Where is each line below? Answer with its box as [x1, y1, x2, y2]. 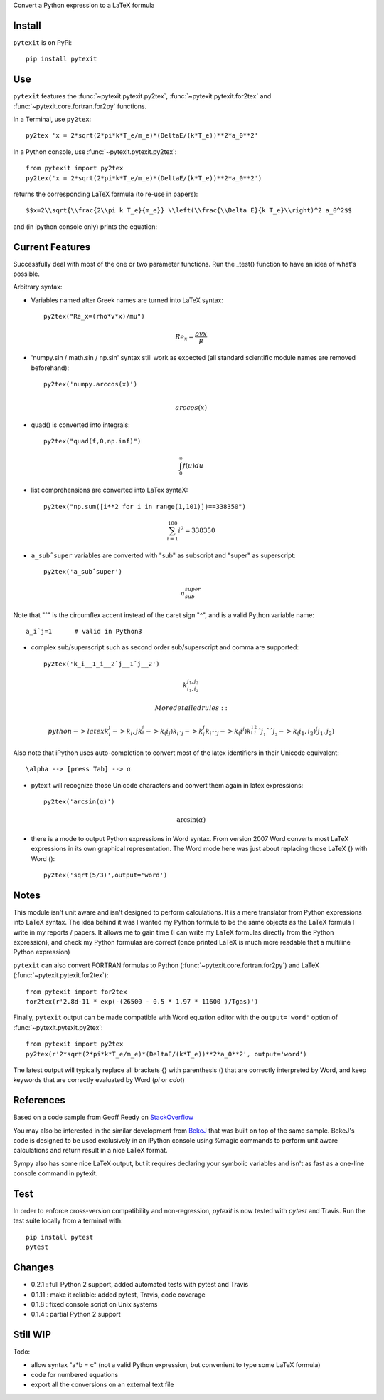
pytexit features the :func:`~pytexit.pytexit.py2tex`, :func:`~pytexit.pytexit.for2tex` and [13, 92, 272, 101]
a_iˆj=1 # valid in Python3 [26, 627, 142, 635]
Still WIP [13, 1329, 51, 1341]
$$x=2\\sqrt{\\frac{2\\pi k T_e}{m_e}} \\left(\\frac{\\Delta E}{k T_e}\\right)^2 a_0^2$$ [26, 207, 352, 215]
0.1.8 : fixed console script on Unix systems [31, 1299, 158, 1308]
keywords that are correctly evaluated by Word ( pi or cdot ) [13, 1076, 185, 1084]
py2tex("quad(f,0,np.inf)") [43, 437, 142, 446]
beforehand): [31, 364, 70, 372]
